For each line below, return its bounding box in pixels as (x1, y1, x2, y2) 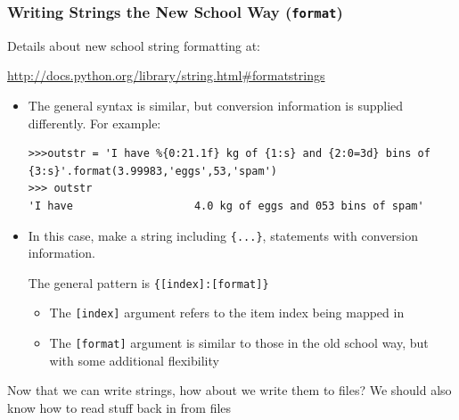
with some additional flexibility (49, 350, 219, 369)
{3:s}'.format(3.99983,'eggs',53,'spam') (28, 164, 277, 177)
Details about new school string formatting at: (7, 36, 261, 54)
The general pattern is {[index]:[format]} (28, 273, 269, 292)
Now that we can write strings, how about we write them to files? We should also (7, 381, 452, 399)
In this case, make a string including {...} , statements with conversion (28, 226, 419, 244)
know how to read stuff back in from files (7, 398, 232, 416)
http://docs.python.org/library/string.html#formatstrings (7, 66, 325, 85)
